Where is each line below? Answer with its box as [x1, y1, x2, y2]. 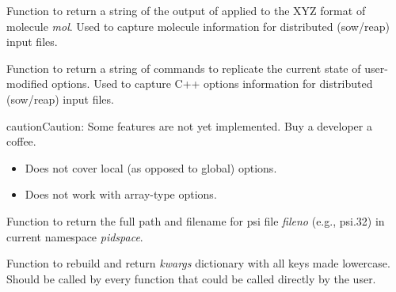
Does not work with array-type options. [25, 186, 217, 203]
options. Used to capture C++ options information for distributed [51, 75, 373, 92]
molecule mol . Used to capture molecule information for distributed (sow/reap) [6, 17, 390, 34]
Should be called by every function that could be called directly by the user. [6, 270, 376, 286]
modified [6, 75, 48, 92]
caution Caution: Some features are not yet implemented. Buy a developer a [6, 117, 372, 134]
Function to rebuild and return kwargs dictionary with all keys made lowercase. [6, 255, 390, 271]
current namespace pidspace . [6, 228, 143, 245]
